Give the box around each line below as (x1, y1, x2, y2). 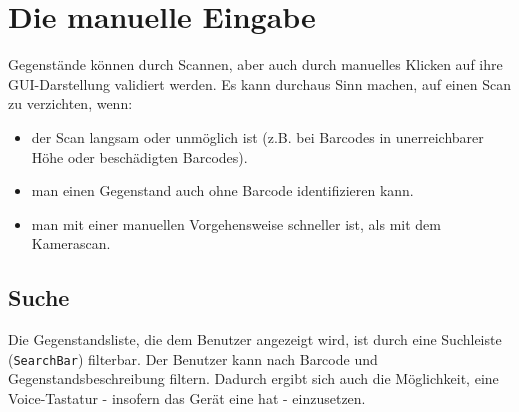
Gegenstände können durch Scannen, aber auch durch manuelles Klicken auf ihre (8, 54, 503, 75)
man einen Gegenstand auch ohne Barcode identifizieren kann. (31, 180, 414, 201)
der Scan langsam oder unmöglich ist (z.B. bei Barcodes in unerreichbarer (31, 126, 484, 147)
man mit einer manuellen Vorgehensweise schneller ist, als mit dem (31, 213, 441, 234)
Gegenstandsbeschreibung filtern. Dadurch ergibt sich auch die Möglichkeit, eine (8, 368, 499, 389)
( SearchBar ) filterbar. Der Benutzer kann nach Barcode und (8, 348, 378, 369)
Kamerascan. (31, 233, 111, 254)
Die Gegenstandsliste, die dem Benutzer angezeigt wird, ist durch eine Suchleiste (8, 329, 502, 350)
